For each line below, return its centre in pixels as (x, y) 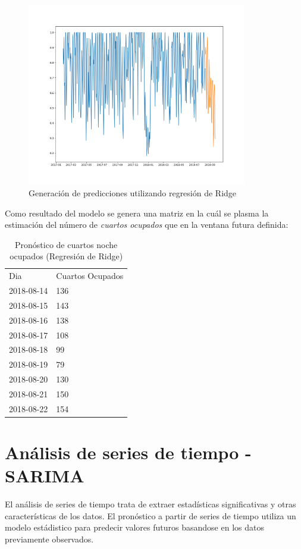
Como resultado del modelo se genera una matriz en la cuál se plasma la (137, 213)
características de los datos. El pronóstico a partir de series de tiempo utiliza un (150, 515)
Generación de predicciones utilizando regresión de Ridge (133, 192)
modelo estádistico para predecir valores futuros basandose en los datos (134, 527)
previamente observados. (49, 539)
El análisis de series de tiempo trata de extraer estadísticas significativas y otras (150, 504)
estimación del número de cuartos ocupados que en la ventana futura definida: (147, 225)
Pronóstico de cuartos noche (66, 244)
